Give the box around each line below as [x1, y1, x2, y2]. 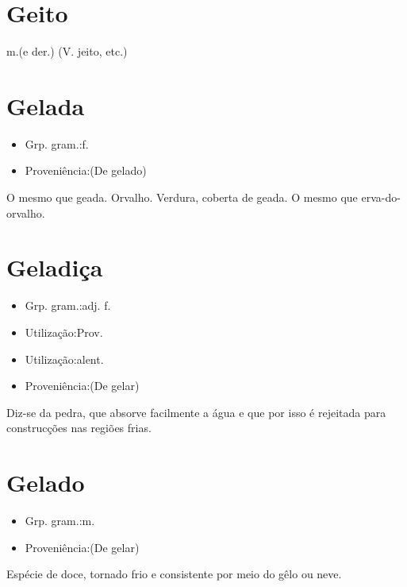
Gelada [6, 89, 85, 122]
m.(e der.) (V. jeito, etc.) [6, 43, 128, 60]
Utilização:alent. [25, 350, 104, 367]
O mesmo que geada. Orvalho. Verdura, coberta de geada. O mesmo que [6, 189, 358, 206]
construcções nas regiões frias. [6, 419, 152, 436]
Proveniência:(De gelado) [25, 162, 147, 179]
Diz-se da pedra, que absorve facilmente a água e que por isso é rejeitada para [6, 404, 386, 420]
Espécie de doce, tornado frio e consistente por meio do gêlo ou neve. [6, 566, 342, 582]
